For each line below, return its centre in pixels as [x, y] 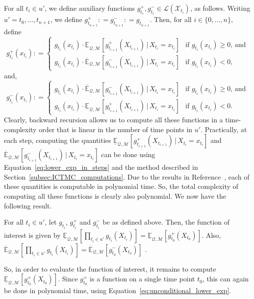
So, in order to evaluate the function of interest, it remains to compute [110, 268]
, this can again [226, 279]
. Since [68, 279]
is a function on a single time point [142, 279]
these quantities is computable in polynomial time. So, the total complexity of [121, 186]
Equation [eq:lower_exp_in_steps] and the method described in [101, 167]
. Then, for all [171, 19]
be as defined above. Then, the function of [166, 222]
